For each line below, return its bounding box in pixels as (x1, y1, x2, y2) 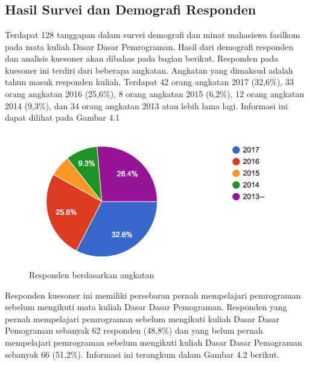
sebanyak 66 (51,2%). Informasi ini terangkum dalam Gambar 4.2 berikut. (5, 348, 279, 360)
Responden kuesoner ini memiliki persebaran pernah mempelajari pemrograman (5, 288, 301, 301)
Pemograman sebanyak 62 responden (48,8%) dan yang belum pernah (5, 324, 263, 337)
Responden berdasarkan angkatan (29, 268, 154, 281)
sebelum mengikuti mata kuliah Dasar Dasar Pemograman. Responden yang (5, 300, 287, 313)
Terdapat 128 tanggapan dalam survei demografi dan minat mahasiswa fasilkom (5, 28, 301, 40)
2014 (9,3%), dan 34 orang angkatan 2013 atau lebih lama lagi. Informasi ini (5, 99, 288, 112)
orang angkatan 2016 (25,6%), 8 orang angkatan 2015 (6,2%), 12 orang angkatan (5, 87, 304, 100)
